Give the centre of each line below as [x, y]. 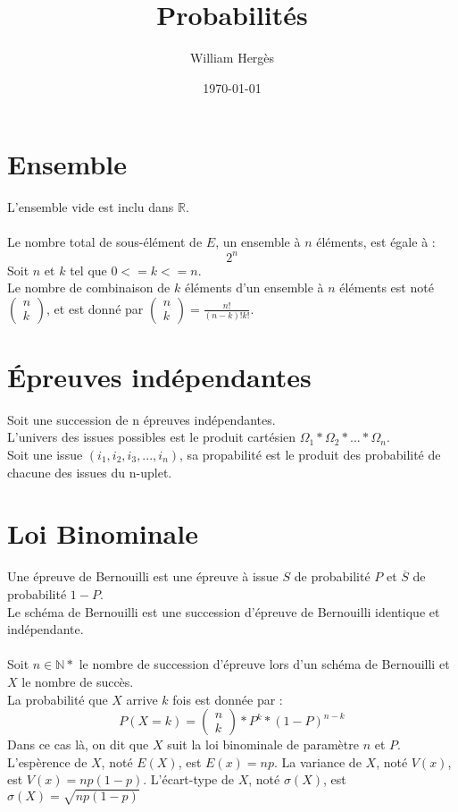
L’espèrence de [47, 761]
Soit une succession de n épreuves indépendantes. [142, 419]
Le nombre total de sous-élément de [105, 242]
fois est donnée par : [228, 699]
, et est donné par [95, 308]
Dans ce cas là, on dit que [78, 744]
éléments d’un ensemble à [254, 288]
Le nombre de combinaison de [89, 288]
